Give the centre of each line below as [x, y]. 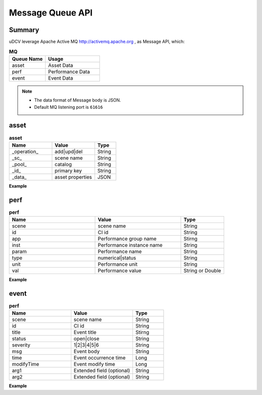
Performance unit [118, 264]
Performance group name [127, 239]
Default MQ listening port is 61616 [68, 107]
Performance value [120, 271]
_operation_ [25, 152]
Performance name [120, 252]
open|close [86, 339]
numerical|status [117, 258]
